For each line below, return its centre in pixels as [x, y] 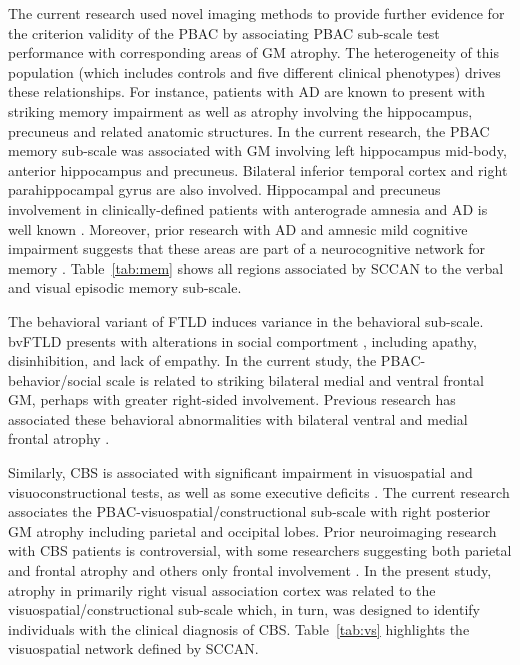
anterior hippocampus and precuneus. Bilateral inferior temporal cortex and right [258, 169]
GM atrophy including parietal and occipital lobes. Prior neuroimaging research [252, 530]
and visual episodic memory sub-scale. [125, 287]
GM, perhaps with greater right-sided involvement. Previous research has [232, 399]
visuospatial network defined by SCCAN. [133, 648]
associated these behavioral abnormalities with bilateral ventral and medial [238, 418]
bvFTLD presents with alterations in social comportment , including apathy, [242, 340]
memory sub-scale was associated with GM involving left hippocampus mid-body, [257, 150]
